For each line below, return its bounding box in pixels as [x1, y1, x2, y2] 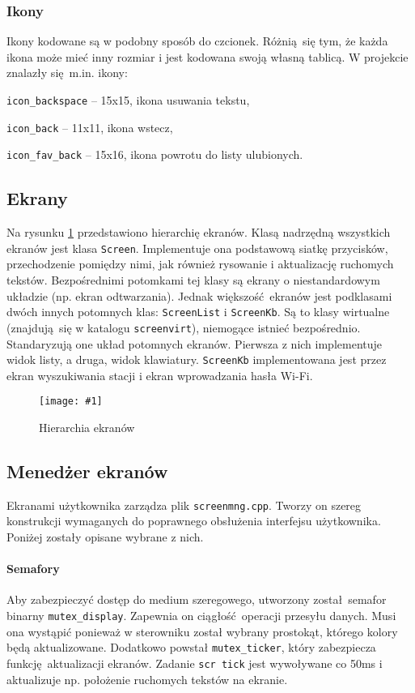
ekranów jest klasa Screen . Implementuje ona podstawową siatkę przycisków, [6, 239, 388, 256]
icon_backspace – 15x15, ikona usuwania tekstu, [6, 92, 250, 108]
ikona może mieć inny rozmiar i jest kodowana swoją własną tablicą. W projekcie [6, 48, 409, 65]
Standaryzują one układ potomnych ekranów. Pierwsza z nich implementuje [6, 335, 383, 352]
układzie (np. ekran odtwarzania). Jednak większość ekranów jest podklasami [6, 287, 392, 304]
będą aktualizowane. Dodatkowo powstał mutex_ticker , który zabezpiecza [6, 639, 376, 656]
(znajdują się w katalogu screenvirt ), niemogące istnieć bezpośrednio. [6, 319, 361, 336]
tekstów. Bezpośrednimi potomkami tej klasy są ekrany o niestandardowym [6, 272, 380, 289]
